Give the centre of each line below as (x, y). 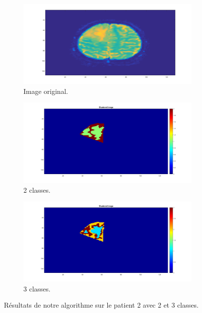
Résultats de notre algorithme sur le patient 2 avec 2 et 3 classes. (101, 305)
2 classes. (37, 190)
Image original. (46, 91)
